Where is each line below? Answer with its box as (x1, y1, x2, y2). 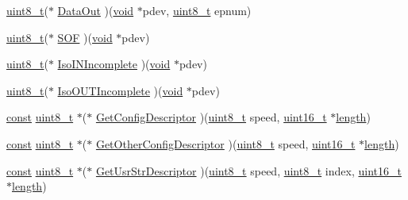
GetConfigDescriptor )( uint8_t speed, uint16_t (95, 109, 327, 125)
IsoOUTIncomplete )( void (57, 82, 183, 98)
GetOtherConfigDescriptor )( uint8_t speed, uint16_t (95, 135, 356, 152)
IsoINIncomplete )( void (57, 56, 171, 72)
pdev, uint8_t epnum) (142, 2, 252, 18)
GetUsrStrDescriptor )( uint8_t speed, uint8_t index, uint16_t (95, 162, 402, 179)
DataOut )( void (57, 2, 134, 18)
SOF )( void (57, 29, 113, 45)
